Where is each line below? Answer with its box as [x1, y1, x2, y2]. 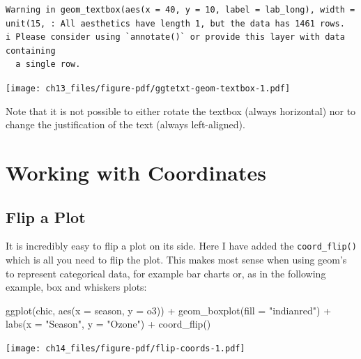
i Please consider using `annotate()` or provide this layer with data [6, 32, 345, 43]
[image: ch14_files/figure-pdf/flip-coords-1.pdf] [6, 344, 245, 354]
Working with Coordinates [6, 158, 266, 186]
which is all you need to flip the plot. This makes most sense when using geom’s [6, 252, 347, 267]
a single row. [15, 59, 81, 70]
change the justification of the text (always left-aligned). [6, 117, 245, 132]
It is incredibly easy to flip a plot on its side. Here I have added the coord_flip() [6, 238, 357, 253]
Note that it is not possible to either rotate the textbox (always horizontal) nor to [6, 103, 356, 118]
